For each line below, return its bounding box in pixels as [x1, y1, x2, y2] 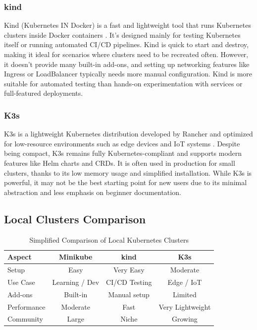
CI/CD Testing [106, 276, 152, 287]
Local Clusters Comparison [4, 211, 146, 226]
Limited [173, 289, 197, 299]
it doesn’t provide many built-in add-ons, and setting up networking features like [4, 59, 250, 69]
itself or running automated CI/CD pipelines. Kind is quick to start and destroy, [4, 39, 249, 50]
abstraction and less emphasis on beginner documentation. [4, 187, 181, 197]
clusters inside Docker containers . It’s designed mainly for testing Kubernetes [4, 29, 241, 40]
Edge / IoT [167, 276, 202, 287]
